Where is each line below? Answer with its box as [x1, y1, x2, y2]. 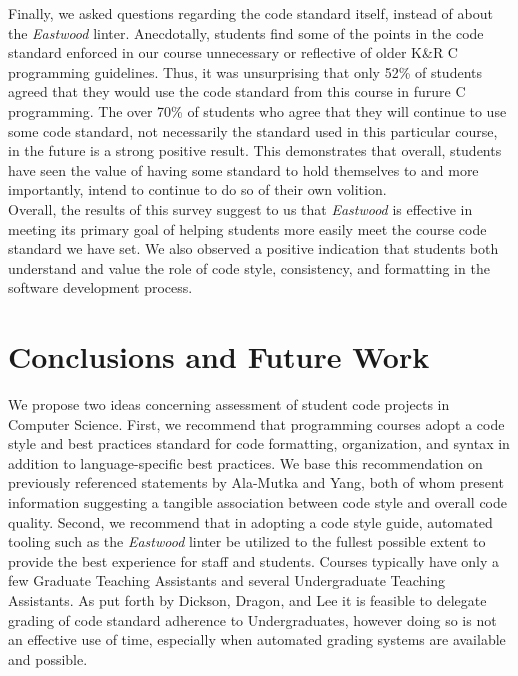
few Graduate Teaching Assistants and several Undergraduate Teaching [8, 570, 445, 591]
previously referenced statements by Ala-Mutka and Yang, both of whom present [8, 472, 504, 493]
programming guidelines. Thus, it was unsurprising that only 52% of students [8, 61, 483, 82]
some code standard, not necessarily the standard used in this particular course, [8, 120, 498, 141]
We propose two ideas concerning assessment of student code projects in [8, 394, 450, 415]
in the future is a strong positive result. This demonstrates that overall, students [8, 140, 502, 161]
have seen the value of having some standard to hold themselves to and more [8, 159, 479, 180]
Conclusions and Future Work [8, 336, 430, 377]
